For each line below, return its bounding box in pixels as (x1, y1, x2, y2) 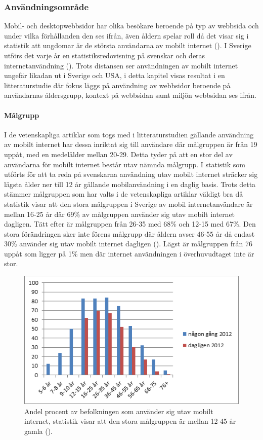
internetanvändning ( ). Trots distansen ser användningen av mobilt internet (4, 60, 238, 70)
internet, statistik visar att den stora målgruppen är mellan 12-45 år (24, 416, 236, 426)
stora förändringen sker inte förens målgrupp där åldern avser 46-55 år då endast (4, 228, 255, 239)
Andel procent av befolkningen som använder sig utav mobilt (24, 406, 213, 416)
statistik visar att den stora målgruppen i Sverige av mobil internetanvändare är (4, 198, 253, 209)
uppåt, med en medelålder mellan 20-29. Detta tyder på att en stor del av (4, 149, 233, 159)
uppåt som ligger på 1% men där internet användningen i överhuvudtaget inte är (4, 248, 254, 259)
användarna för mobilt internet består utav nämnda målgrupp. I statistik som (4, 159, 245, 169)
